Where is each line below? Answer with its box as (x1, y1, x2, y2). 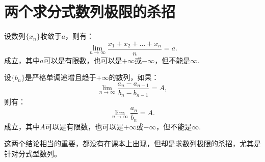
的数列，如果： (109, 72, 159, 83)
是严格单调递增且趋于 (24, 72, 96, 83)
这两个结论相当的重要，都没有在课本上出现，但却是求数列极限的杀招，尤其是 (4, 138, 261, 149)
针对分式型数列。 (4, 148, 61, 158)
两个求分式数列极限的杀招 (4, 1, 176, 22)
